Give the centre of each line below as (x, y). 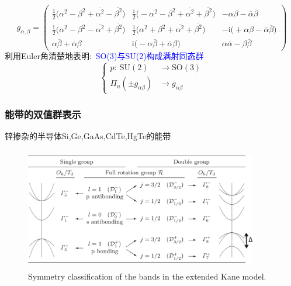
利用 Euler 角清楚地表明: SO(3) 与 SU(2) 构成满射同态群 (104, 56)
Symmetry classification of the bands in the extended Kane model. (147, 276)
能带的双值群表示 (43, 114)
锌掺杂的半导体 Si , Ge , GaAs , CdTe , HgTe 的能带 (88, 135)
